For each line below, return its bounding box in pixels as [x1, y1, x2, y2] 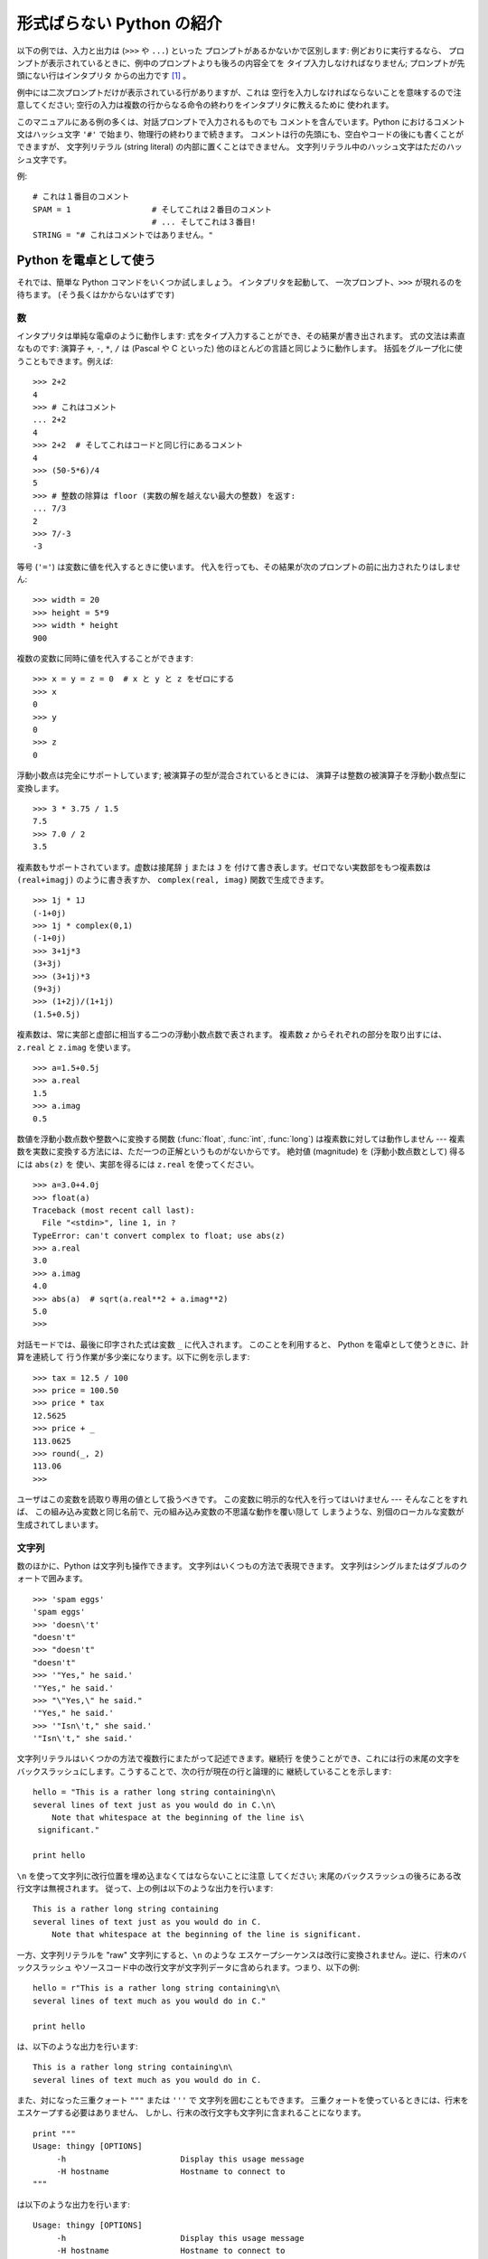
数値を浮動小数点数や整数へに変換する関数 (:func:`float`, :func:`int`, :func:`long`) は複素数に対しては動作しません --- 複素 [16, 1133, 465, 1144]
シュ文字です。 [16, 154, 72, 164]
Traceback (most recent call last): [33, 1204, 195, 1215]
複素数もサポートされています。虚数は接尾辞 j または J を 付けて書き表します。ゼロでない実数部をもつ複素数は [16, 861, 431, 872]
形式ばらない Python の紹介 [16, 14, 223, 33]
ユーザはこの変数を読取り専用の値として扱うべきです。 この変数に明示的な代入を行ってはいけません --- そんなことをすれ [16, 1494, 468, 1504]
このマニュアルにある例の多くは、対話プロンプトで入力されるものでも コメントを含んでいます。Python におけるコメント [16, 116, 465, 127]
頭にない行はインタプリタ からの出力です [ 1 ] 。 [16, 70, 192, 81]
